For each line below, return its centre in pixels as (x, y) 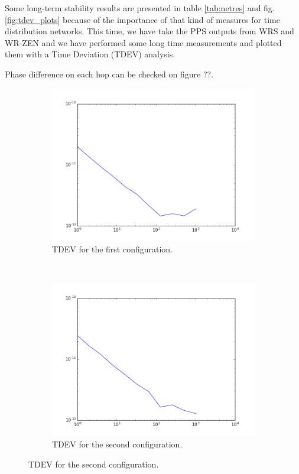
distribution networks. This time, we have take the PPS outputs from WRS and (149, 31)
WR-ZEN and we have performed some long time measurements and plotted (143, 42)
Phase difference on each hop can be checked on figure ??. (109, 74)
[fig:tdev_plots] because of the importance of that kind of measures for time (142, 19)
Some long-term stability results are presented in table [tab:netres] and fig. (140, 8)
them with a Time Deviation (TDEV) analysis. (90, 54)
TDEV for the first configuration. (113, 249)
